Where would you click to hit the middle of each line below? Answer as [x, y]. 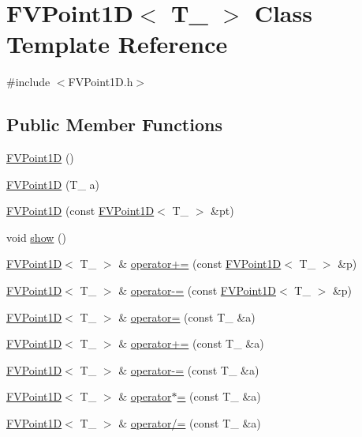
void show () [36, 237]
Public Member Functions [114, 124]
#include [28, 82]
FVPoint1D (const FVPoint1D [80, 211]
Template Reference [117, 44]
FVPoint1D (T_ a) [53, 184]
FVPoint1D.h [101, 82]
